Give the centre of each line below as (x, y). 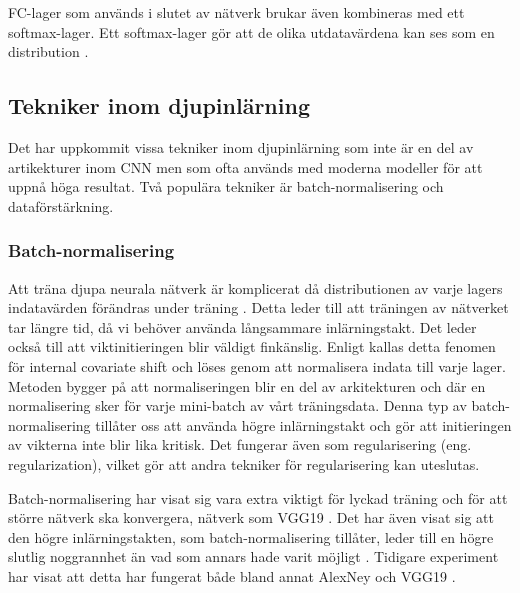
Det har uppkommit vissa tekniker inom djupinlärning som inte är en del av (241, 146)
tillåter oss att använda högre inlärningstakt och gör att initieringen (303, 424)
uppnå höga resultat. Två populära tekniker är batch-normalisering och (226, 186)
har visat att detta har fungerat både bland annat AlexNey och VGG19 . (232, 575)
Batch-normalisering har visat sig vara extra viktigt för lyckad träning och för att (258, 497)
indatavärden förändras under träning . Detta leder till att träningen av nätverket (258, 307)
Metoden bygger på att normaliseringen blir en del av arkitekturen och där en (247, 385)
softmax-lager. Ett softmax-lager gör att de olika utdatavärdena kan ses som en (251, 31)
